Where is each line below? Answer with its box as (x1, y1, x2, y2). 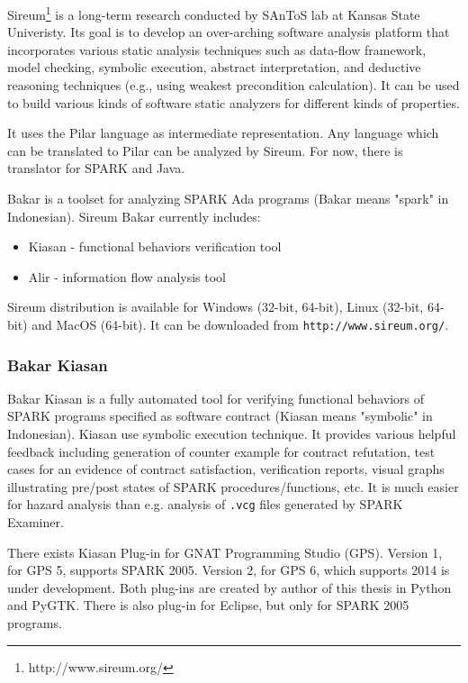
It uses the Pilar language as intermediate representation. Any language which (7, 123, 439, 142)
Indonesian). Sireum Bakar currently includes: (7, 206, 261, 225)
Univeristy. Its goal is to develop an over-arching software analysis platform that (7, 23, 450, 41)
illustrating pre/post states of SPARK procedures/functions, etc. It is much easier (7, 477, 459, 496)
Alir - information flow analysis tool (28, 267, 226, 286)
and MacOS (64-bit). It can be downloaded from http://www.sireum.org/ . (31, 314, 449, 333)
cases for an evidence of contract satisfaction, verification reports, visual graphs (7, 460, 445, 478)
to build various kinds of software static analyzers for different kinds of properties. (7, 93, 460, 112)
